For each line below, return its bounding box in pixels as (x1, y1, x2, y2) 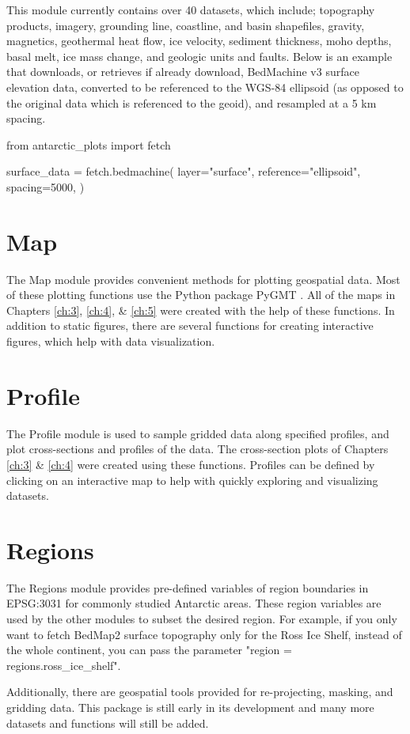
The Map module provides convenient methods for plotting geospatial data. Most (6, 271, 401, 287)
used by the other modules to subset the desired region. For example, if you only (6, 611, 397, 627)
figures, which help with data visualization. (6, 333, 215, 350)
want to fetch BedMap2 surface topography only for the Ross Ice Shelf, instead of (6, 626, 402, 642)
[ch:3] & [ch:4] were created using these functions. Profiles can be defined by (6, 456, 375, 472)
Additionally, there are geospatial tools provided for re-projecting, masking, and (6, 683, 393, 700)
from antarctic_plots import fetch (6, 136, 171, 153)
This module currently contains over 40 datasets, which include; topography (6, 2, 375, 17)
